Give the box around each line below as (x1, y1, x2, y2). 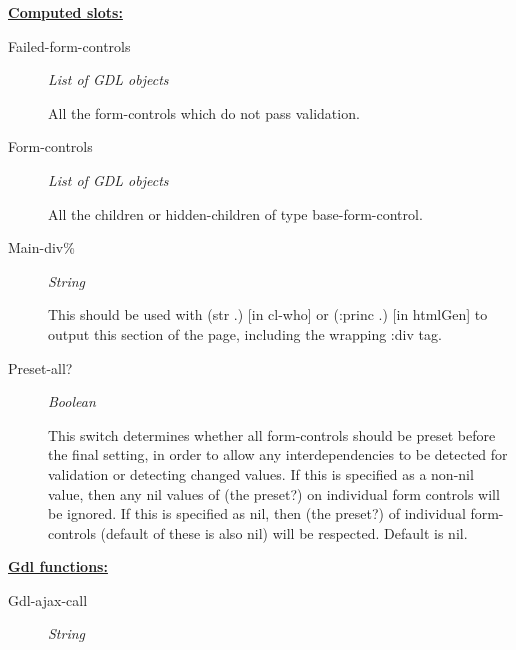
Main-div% (8, 237, 75, 258)
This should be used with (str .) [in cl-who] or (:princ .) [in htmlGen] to (48, 304, 488, 325)
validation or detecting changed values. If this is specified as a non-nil (48, 463, 474, 484)
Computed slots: (8, 2, 123, 22)
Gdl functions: (8, 556, 108, 577)
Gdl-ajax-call (8, 589, 88, 610)
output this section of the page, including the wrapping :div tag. (48, 323, 442, 344)
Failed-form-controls (8, 35, 131, 56)
